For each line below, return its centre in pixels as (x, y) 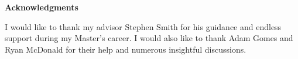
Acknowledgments (42, 7)
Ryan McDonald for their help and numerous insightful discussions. (126, 49)
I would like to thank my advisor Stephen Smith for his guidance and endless (143, 26)
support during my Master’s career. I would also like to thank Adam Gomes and (149, 38)
